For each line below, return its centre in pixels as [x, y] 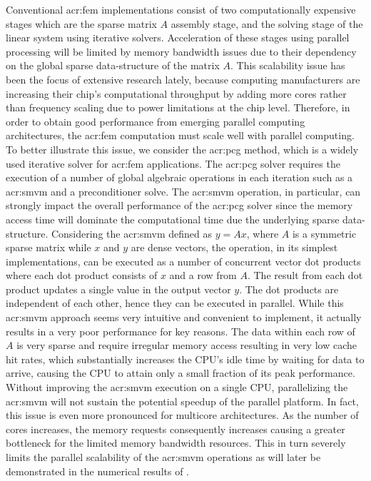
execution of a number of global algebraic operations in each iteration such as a [179, 177]
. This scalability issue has [288, 65]
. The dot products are [289, 289]
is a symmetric [324, 233]
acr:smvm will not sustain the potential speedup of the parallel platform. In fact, [182, 401]
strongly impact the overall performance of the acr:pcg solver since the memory [179, 205]
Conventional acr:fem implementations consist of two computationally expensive [181, 9]
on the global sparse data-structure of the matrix [113, 65]
